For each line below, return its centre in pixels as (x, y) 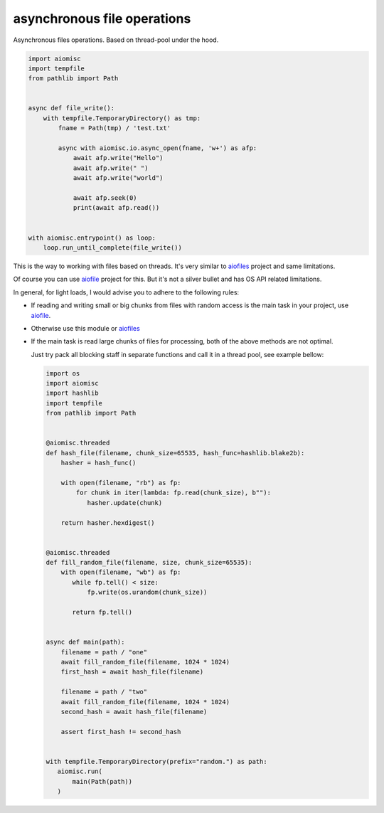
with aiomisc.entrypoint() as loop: (92, 238)
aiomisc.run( (80, 771)
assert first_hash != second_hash (121, 732)
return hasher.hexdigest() (108, 522)
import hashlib (72, 393)
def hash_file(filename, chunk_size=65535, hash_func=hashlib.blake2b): (175, 453)
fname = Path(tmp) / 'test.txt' (114, 128)
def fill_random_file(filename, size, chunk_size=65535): (149, 563)
